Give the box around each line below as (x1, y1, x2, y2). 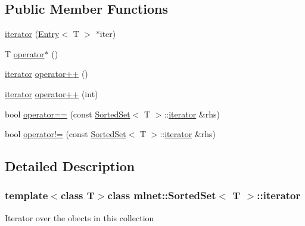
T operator (5, 47, 45, 60)
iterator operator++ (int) (5, 87, 98, 100)
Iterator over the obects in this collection (5, 211, 154, 224)
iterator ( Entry (5, 27, 60, 40)
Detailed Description (5, 157, 135, 175)
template (5, 188, 48, 203)
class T (60, 188, 95, 203)
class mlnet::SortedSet (107, 188, 216, 203)
